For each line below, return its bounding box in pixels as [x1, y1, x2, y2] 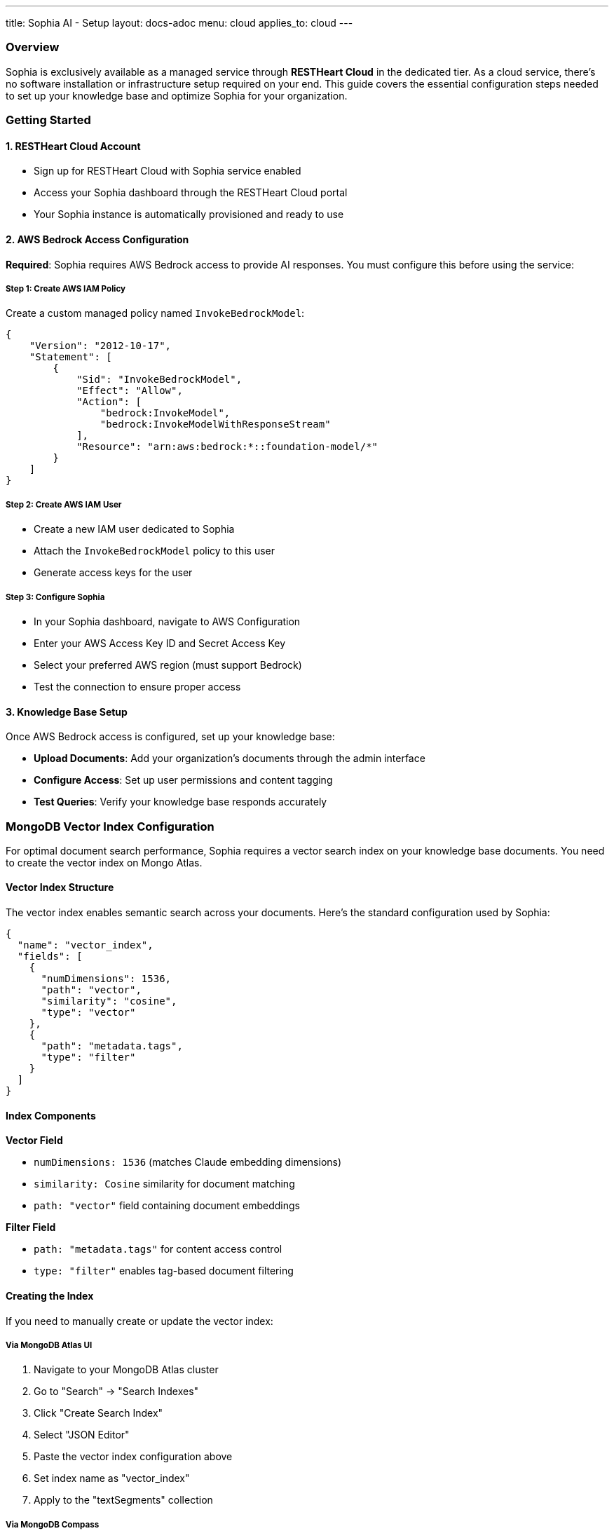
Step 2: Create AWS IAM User [6, 499, 122, 510]
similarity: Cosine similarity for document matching [34, 1178, 295, 1190]
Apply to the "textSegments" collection [34, 1494, 213, 1506]
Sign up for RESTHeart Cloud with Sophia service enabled [34, 165, 301, 177]
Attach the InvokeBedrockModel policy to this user [34, 545, 275, 557]
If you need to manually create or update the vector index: [6, 1314, 273, 1327]
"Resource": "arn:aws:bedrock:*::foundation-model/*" [76, 441, 378, 453]
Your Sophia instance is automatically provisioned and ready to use [34, 208, 344, 221]
